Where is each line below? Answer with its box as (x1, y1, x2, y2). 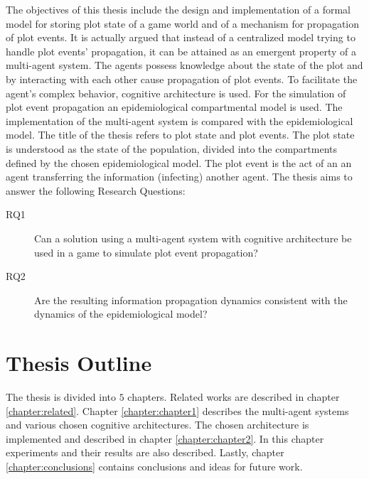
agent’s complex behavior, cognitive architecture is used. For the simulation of (6, 85, 346, 100)
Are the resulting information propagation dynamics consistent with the (34, 292, 348, 307)
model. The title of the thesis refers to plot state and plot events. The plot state (6, 127, 355, 142)
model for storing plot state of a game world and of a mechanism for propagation (6, 16, 360, 31)
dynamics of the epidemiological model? (34, 306, 208, 321)
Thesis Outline (6, 348, 152, 377)
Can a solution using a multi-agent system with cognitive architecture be (34, 230, 352, 245)
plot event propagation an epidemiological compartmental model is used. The (6, 99, 343, 114)
